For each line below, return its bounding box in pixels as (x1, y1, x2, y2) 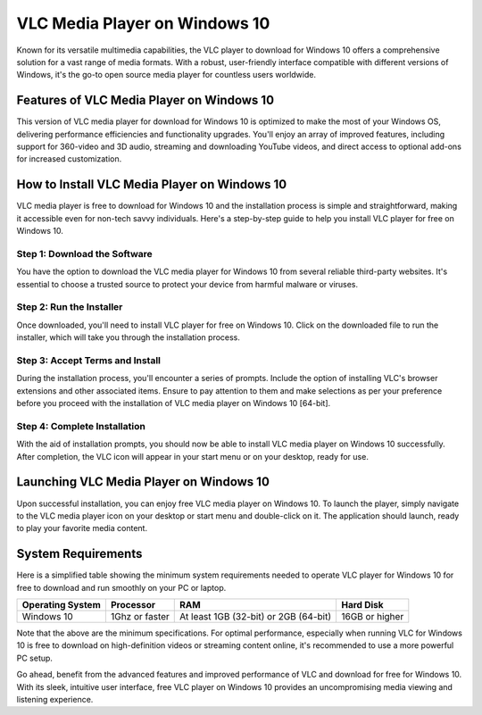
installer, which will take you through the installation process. (16, 332, 241, 343)
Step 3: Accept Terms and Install (16, 353, 161, 366)
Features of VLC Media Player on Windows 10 (16, 93, 275, 108)
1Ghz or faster (110, 610, 170, 622)
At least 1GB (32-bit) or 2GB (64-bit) (179, 610, 332, 622)
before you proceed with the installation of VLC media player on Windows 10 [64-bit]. (16, 398, 331, 409)
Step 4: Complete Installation (16, 420, 146, 432)
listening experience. (16, 694, 94, 704)
